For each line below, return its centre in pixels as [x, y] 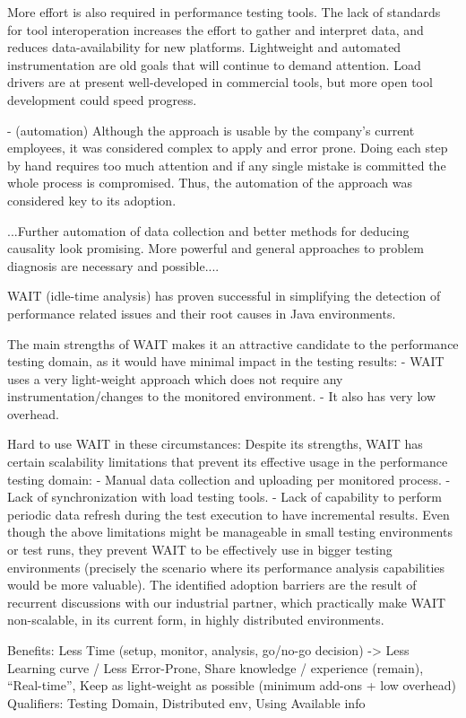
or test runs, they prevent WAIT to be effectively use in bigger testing [200, 550]
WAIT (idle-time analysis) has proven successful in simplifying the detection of [224, 296]
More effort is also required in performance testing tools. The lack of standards [224, 12]
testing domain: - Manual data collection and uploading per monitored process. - [229, 479]
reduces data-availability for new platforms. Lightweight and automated [204, 47]
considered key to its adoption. [92, 200]
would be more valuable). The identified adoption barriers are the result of [212, 585]
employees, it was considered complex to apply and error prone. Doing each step [228, 148]
